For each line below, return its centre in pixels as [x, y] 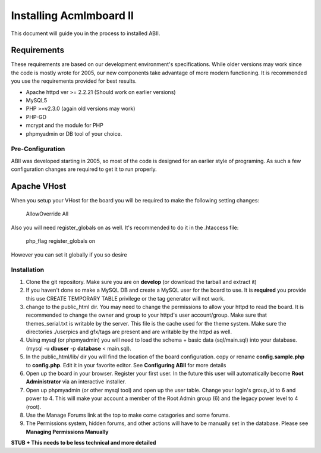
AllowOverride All [47, 214]
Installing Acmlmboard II [72, 15]
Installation [28, 270]
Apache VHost [39, 186]
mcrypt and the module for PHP [64, 126]
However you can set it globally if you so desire [69, 254]
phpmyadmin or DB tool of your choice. [74, 133]
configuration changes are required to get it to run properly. [84, 169]
